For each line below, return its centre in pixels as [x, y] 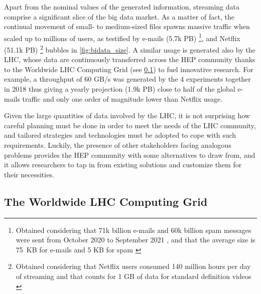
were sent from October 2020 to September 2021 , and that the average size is [136, 240]
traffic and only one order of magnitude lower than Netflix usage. [122, 98]
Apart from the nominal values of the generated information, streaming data [122, 7]
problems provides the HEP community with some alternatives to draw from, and [130, 155]
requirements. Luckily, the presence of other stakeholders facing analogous [118, 145]
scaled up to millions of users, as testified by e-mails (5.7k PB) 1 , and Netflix [122, 37]
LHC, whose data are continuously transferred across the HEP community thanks [130, 59]
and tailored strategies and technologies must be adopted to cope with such [120, 135]
